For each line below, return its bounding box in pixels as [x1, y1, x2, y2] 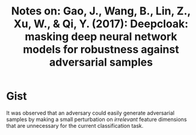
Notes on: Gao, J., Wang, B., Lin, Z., [11, 4, 191, 18]
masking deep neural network [25, 30, 177, 43]
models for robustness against [23, 43, 179, 57]
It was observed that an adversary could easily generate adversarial [6, 109, 175, 116]
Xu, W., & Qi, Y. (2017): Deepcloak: [13, 17, 189, 31]
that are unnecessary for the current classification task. [6, 122, 144, 129]
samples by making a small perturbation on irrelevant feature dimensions [6, 116, 188, 123]
